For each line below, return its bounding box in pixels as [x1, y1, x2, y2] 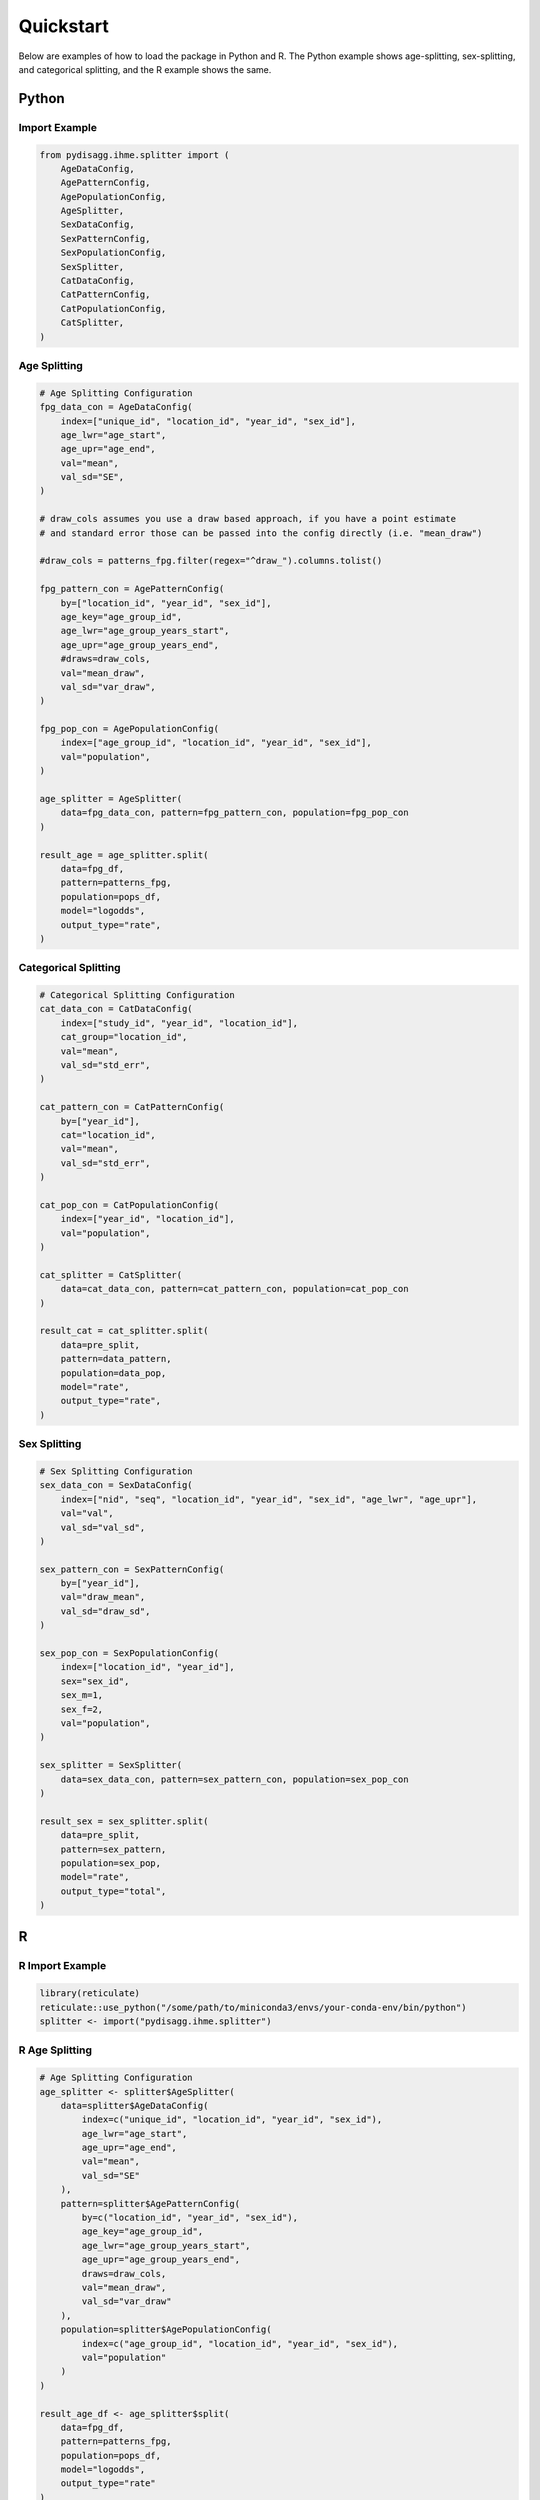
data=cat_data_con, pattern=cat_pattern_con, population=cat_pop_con [60, 1283, 409, 1295]
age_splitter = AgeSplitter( [39, 793, 183, 805]
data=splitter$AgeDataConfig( [60, 2100, 209, 2111]
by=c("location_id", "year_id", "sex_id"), [81, 2212, 299, 2224]
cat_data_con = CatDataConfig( [39, 1003, 194, 1015]
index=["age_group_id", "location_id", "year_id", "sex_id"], [60, 737, 372, 749]
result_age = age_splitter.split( [39, 849, 209, 860]
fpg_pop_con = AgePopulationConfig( [39, 723, 220, 735]
